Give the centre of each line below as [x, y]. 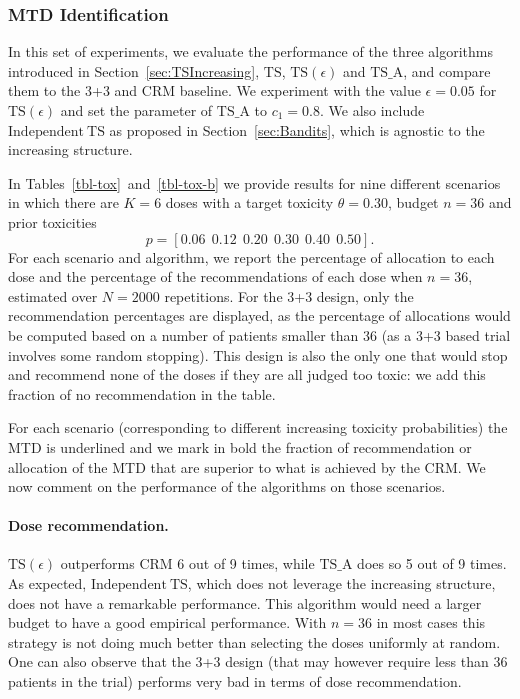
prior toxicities [52, 221]
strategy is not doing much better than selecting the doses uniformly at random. [254, 641]
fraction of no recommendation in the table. [142, 393]
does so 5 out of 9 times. [432, 563]
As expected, [47, 583]
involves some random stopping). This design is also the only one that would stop [258, 354]
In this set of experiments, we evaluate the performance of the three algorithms [251, 51]
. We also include [372, 110]
